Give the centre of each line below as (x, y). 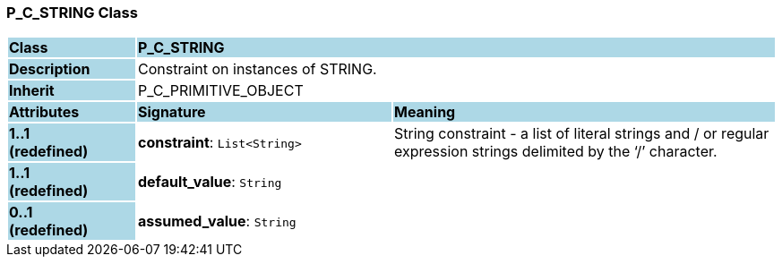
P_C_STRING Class (72, 13)
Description (50, 69)
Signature (172, 112)
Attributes (44, 112)
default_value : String (210, 182)
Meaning (425, 112)
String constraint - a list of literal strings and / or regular (581, 134)
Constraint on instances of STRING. (257, 69)
